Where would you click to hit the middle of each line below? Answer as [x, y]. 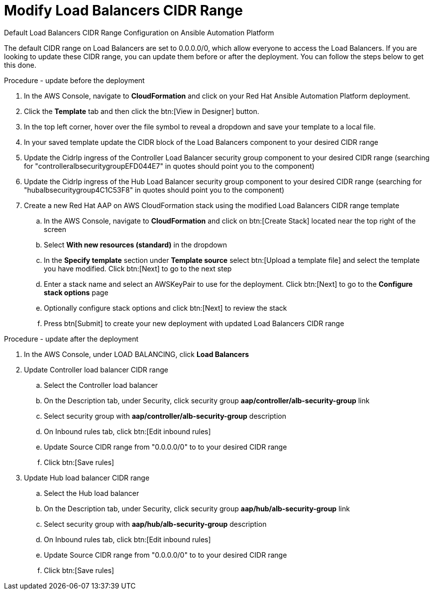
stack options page [76, 292]
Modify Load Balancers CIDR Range [123, 10]
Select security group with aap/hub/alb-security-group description [155, 524]
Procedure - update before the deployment [74, 80]
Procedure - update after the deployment [71, 339]
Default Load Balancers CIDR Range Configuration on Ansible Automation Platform [139, 32]
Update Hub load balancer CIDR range [87, 477]
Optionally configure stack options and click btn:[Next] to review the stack [165, 308]
